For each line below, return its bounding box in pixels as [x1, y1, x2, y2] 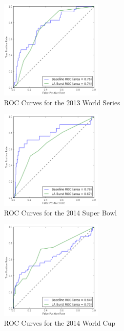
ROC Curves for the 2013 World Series [4, 97, 120, 107]
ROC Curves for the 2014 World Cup [4, 318, 116, 328]
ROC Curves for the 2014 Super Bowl [4, 207, 117, 217]
